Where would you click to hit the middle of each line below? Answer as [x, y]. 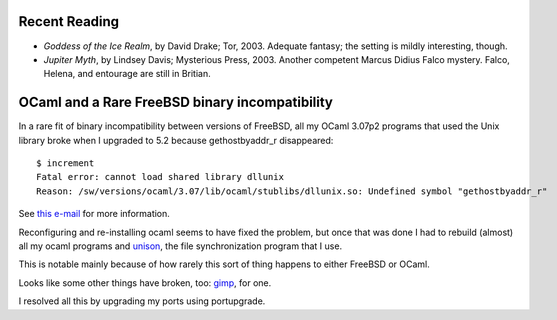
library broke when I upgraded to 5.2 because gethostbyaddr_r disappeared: [176, 140]
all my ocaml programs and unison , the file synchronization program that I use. [180, 246]
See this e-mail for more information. [94, 214]
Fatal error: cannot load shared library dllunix [160, 177]
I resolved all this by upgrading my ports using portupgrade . [142, 301]
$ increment [65, 163]
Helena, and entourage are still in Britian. [127, 74]
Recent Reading [69, 21]
